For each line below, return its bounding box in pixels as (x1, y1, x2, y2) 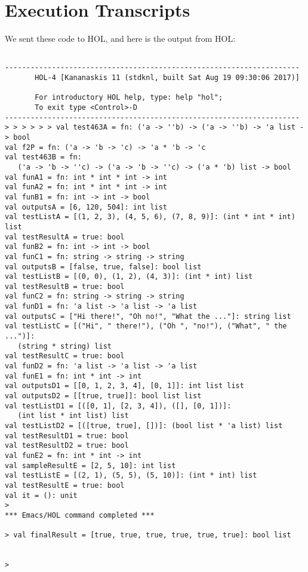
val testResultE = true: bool (5, 481, 125, 490)
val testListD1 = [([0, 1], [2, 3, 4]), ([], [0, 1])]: (5, 401, 232, 410)
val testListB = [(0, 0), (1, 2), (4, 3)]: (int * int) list (5, 272, 253, 281)
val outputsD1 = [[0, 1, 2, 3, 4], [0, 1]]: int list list (5, 382, 244, 390)
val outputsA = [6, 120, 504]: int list (5, 202, 168, 211)
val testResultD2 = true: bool (5, 441, 129, 450)
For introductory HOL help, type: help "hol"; (35, 93, 223, 102)
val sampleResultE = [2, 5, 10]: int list (5, 461, 176, 470)
